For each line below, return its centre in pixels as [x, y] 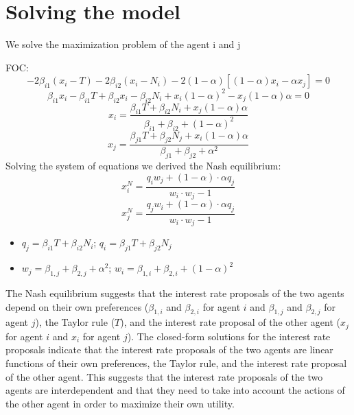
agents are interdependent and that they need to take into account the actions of [175, 390]
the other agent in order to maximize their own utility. [120, 403]
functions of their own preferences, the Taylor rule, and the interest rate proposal [176, 363]
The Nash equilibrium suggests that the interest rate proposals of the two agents [175, 293]
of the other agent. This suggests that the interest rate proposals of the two [164, 376]
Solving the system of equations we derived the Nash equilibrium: [143, 166]
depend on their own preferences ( [77, 306]
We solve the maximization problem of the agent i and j [123, 44]
